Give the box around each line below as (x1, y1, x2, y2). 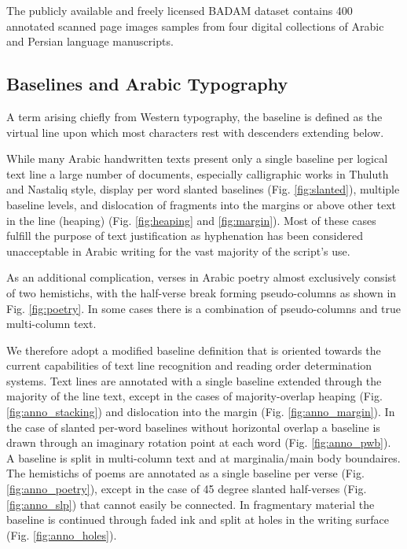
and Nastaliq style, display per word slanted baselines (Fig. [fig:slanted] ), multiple (6, 181, 400, 197)
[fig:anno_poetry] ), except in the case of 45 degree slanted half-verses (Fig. (6, 481, 367, 497)
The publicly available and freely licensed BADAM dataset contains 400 (6, 2, 353, 18)
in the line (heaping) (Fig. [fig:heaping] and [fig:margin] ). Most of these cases (6, 212, 376, 228)
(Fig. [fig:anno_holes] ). (6, 526, 117, 543)
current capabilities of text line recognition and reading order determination (6, 357, 372, 374)
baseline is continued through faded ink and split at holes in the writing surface (6, 511, 390, 528)
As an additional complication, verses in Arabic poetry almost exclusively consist (6, 269, 397, 286)
